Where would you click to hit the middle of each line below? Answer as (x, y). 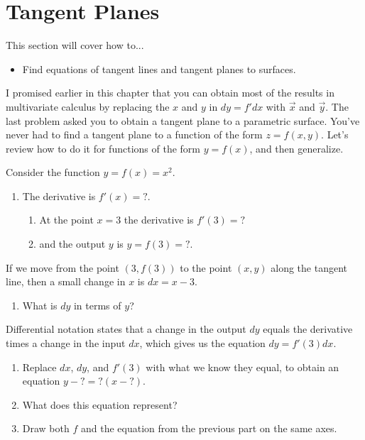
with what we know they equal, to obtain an (243, 367)
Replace (39, 367)
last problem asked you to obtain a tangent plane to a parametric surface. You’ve (183, 120)
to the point (206, 267)
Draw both (46, 428)
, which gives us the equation (202, 343)
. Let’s (335, 134)
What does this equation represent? (100, 404)
